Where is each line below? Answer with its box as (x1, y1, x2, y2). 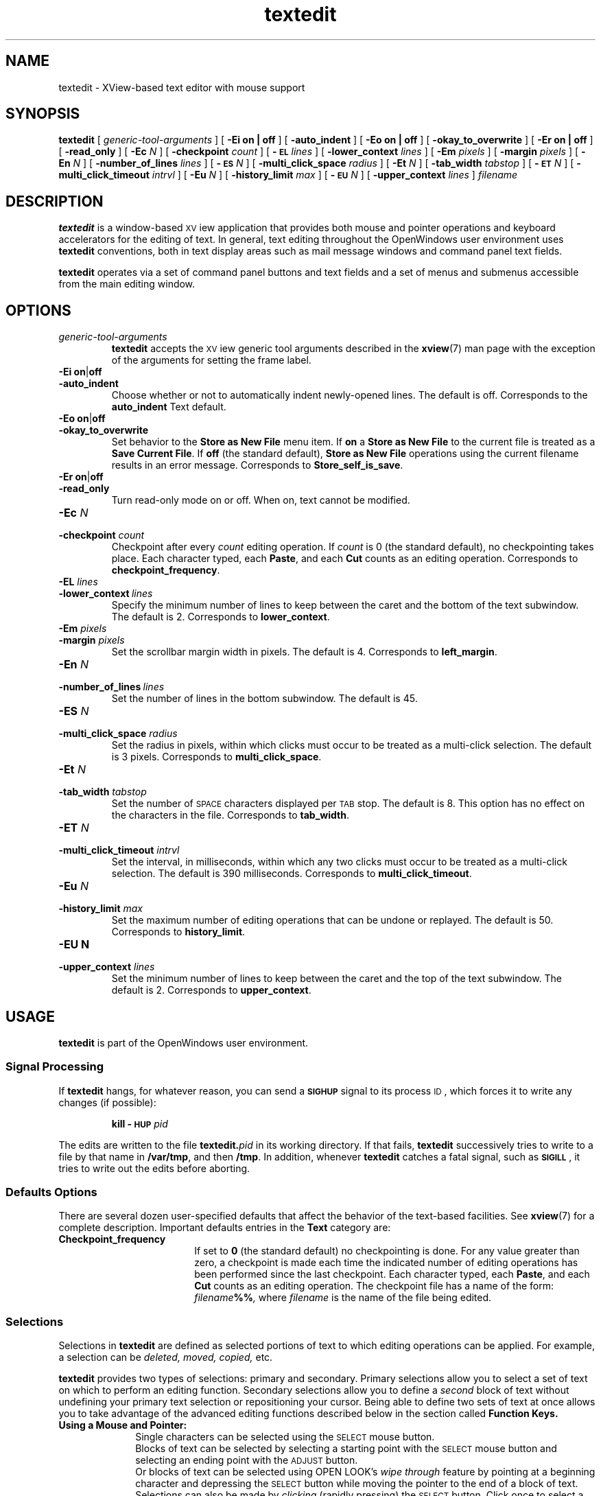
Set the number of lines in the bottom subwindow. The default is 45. (111, 692, 418, 705)
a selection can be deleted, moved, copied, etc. (58, 1351, 273, 1364)
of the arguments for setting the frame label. (111, 354, 311, 366)
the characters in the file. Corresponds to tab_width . (111, 809, 349, 821)
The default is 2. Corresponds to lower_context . (111, 611, 330, 623)
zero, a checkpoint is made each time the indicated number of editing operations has (194, 1257, 578, 1269)
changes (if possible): (58, 1096, 156, 1108)
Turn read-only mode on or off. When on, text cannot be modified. (111, 494, 410, 506)
